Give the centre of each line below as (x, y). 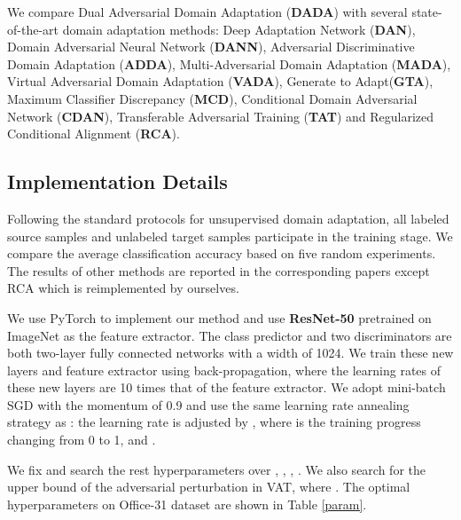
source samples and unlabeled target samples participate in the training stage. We (230, 236)
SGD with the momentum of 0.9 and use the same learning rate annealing (208, 404)
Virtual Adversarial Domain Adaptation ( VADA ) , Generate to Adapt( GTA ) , (220, 81)
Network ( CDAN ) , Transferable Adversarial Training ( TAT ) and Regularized (221, 116)
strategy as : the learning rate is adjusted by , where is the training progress (214, 422)
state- (427, 12)
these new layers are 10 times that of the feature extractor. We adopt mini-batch (227, 387)
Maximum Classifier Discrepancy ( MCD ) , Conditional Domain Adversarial (212, 98)
